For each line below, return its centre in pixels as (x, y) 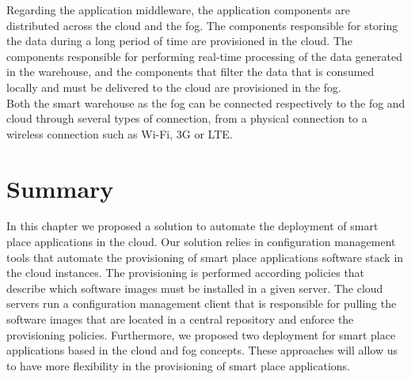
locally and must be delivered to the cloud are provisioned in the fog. (174, 87)
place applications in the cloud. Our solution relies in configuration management (201, 242)
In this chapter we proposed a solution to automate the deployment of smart (192, 226)
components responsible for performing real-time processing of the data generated (204, 56)
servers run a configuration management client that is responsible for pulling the (202, 303)
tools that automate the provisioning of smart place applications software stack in (205, 257)
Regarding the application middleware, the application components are (179, 9)
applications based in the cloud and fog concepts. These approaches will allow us (202, 350)
